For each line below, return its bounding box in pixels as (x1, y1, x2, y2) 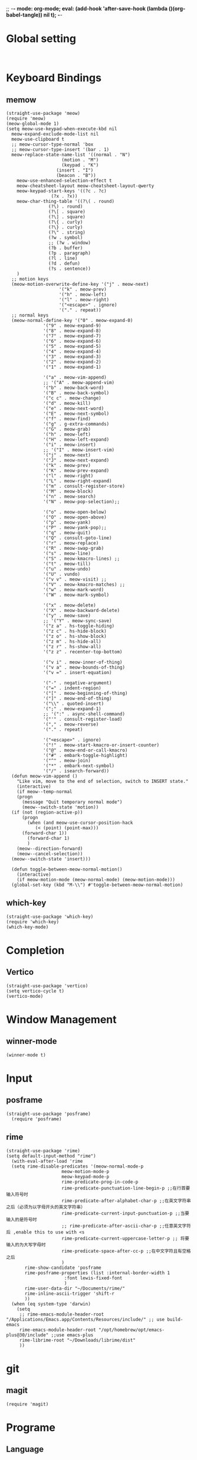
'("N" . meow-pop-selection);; (43, 498, 120, 505)
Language (6, 1444, 44, 1455)
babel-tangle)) (6, 11, 42, 18)
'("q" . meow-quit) (43, 530, 91, 536)
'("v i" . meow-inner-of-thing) (43, 659, 123, 665)
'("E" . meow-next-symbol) (43, 411, 110, 417)
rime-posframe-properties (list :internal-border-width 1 (24, 1269, 170, 1276)
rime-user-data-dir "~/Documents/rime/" (24, 1285, 126, 1291)
